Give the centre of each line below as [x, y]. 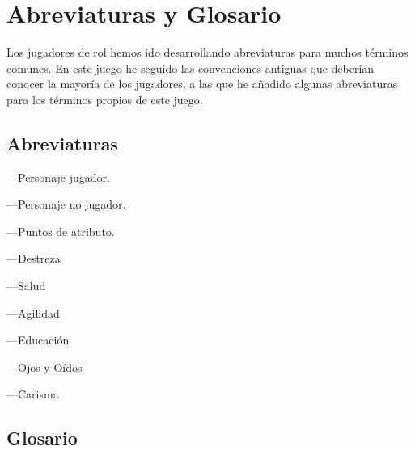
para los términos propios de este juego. [105, 99]
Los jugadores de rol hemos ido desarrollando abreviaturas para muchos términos [207, 52]
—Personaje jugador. [58, 177]
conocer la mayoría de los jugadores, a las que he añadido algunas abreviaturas [202, 84]
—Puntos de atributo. [61, 231]
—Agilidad [33, 312]
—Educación [38, 340]
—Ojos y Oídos [44, 367]
